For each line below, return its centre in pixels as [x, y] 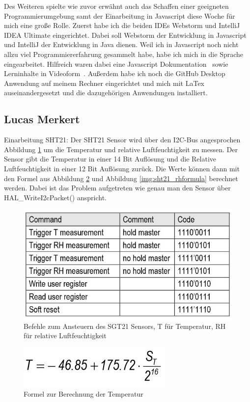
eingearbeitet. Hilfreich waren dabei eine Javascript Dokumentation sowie [116, 64]
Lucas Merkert [42, 119]
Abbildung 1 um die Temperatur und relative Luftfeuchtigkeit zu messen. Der [121, 149]
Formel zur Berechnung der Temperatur [83, 394]
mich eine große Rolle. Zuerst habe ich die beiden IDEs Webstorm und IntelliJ [122, 25]
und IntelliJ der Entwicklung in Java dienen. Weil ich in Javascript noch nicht [121, 44]
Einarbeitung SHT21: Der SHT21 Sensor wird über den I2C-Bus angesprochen [122, 140]
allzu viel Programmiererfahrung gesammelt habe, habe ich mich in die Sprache [124, 54]
